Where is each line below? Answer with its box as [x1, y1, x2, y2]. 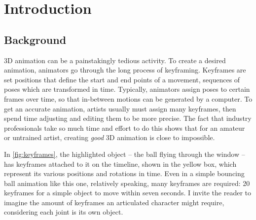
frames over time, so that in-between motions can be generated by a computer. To [4, 93, 253, 104]
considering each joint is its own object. [4, 207, 123, 217]
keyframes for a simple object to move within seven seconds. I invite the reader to [4, 187, 251, 198]
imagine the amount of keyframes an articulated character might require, [4, 197, 224, 207]
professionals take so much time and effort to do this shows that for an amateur [4, 122, 245, 133]
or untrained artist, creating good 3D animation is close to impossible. [4, 132, 215, 143]
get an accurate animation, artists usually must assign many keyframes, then [4, 103, 236, 113]
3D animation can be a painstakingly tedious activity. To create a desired [4, 55, 226, 65]
